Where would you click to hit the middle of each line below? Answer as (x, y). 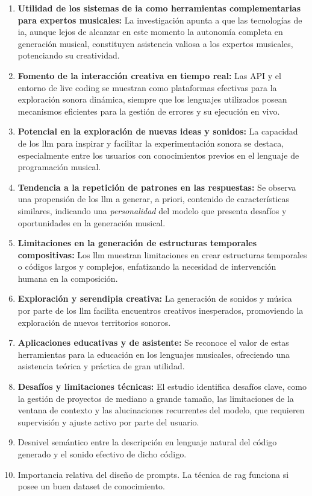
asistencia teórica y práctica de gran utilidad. (101, 366)
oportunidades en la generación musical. (92, 222)
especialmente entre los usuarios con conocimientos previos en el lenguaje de (158, 155)
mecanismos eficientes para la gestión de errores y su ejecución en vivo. (149, 111)
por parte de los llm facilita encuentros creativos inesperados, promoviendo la (161, 310)
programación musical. (59, 167)
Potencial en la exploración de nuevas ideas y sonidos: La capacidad (158, 131)
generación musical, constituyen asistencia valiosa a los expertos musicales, (155, 43)
